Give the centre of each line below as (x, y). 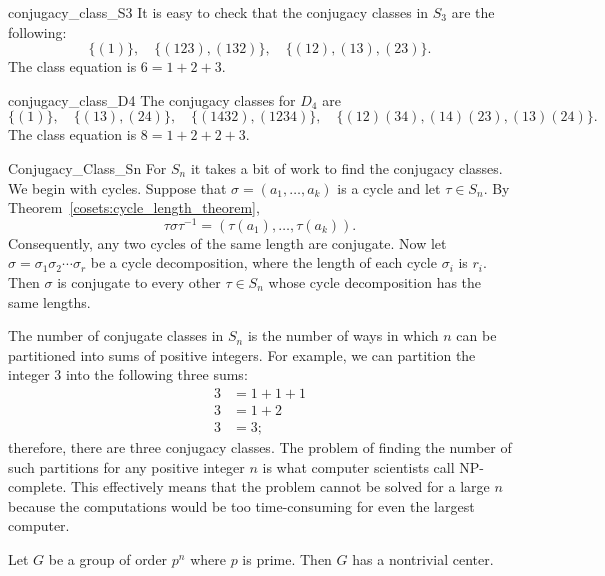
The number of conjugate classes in (116, 335)
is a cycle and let (389, 187)
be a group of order (108, 559)
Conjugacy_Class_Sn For (87, 167)
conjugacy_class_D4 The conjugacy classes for (152, 99)
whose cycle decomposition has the (375, 282)
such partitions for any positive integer (126, 466)
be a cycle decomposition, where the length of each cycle (263, 262)
